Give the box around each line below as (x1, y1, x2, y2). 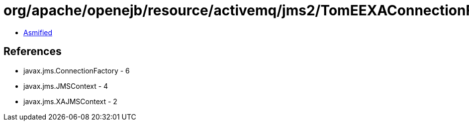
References (3, 45, 62, 58)
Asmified (23, 28, 53, 37)
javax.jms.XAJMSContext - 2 (23, 97, 117, 106)
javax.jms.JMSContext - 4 (23, 81, 108, 90)
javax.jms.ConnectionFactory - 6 (23, 66, 130, 75)
